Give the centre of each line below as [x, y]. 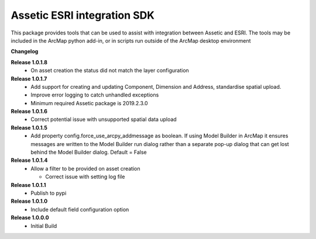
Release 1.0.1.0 [29, 201]
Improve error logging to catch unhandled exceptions [95, 95]
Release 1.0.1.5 [29, 127]
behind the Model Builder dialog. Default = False [89, 153]
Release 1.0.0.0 [30, 218]
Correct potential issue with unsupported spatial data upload [104, 119]
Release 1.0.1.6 [29, 112]
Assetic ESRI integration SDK [83, 15]
